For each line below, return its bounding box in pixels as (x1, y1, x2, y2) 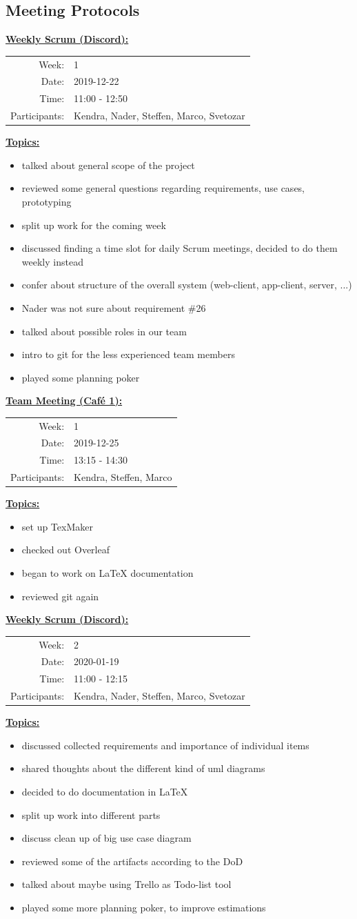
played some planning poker (21, 370, 140, 384)
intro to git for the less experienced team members (21, 347, 235, 362)
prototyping (21, 194, 72, 208)
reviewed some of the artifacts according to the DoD (21, 853, 243, 868)
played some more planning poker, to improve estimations (21, 900, 266, 914)
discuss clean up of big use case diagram (21, 831, 192, 845)
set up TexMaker (21, 519, 93, 533)
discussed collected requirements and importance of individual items (21, 738, 309, 752)
